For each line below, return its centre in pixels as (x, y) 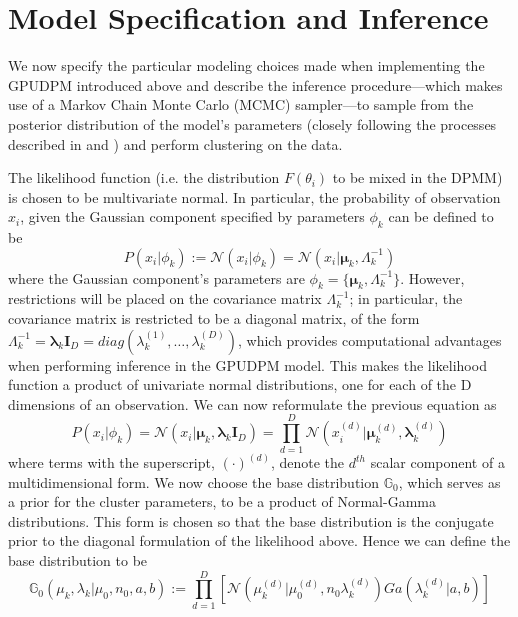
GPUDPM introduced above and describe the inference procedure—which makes (255, 84)
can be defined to (441, 216)
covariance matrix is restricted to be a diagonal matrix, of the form (214, 318)
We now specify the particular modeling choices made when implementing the (246, 65)
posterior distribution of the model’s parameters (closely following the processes (252, 123)
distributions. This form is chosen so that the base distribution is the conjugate (251, 520)
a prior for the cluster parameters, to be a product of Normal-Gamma (222, 501)
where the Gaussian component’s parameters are (156, 277)
